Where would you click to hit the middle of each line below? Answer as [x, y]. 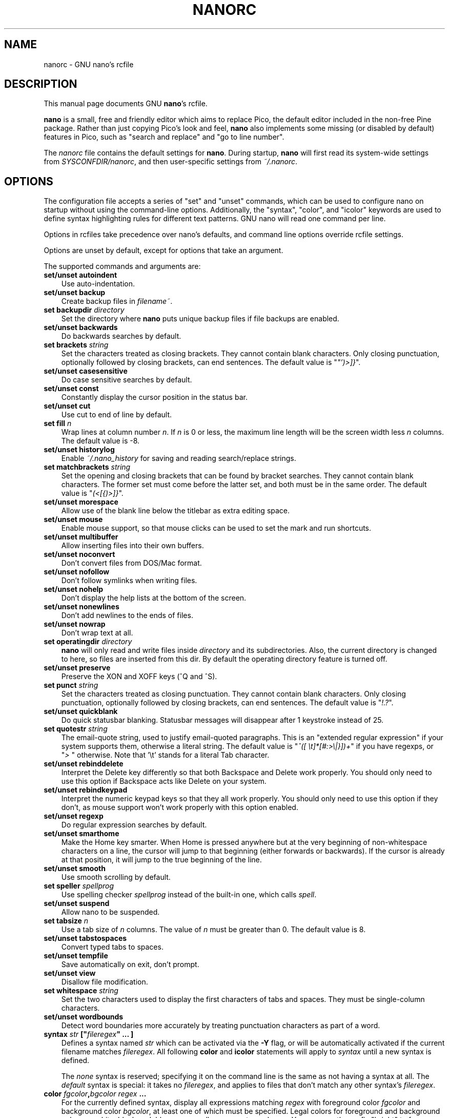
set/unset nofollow [77, 572]
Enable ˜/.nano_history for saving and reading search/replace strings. [179, 458]
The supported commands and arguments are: [122, 266]
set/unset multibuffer [81, 537]
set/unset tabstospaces [85, 938]
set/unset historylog [79, 450]
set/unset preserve [77, 668]
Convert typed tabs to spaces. [112, 947]
